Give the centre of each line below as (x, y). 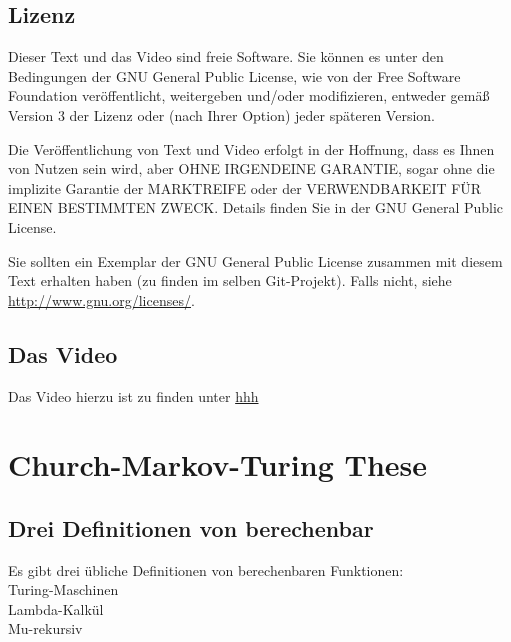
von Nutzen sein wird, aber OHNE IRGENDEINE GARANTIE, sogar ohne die (251, 168)
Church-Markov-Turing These (218, 464)
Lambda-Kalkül (56, 608)
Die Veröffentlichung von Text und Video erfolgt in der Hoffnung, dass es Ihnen (251, 148)
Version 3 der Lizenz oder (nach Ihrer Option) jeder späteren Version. (221, 114)
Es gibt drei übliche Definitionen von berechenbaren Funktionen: (206, 569)
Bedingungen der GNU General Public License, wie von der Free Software (234, 75)
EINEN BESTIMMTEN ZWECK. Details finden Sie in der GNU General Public (256, 207)
